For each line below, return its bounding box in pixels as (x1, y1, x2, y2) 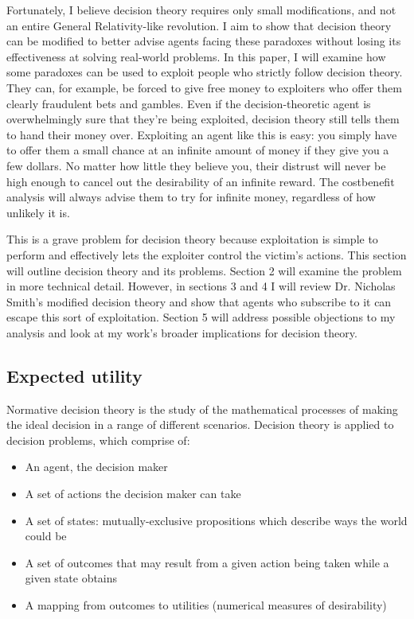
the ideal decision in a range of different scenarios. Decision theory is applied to (6, 416, 394, 433)
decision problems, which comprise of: (6, 431, 190, 448)
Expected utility (6, 363, 143, 387)
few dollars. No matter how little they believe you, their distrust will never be (6, 157, 386, 173)
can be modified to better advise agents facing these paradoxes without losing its (6, 33, 401, 49)
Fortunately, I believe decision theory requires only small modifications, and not (6, 2, 396, 18)
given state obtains (25, 570, 118, 586)
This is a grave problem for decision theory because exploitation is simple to (6, 231, 378, 247)
